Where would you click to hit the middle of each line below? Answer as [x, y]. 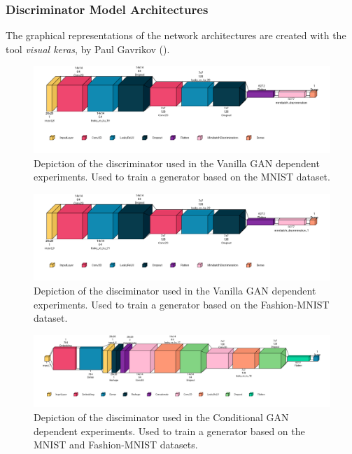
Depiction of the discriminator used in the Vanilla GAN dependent [177, 163]
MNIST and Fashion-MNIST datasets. [116, 445]
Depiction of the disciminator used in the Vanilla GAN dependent [175, 291]
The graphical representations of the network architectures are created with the [176, 35]
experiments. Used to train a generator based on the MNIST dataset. [182, 177]
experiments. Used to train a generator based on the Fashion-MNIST [182, 304]
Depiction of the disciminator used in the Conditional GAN [161, 417]
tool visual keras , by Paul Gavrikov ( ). [88, 49]
